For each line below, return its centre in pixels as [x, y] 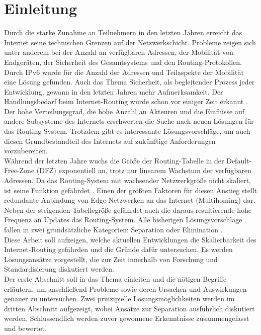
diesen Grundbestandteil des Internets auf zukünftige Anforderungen [110, 141]
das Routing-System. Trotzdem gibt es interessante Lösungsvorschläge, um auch [127, 131]
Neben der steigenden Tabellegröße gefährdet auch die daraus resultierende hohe [128, 210]
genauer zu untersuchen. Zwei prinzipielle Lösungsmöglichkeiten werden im [119, 299]
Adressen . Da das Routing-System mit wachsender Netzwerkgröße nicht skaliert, [128, 180]
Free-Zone [19, 170]
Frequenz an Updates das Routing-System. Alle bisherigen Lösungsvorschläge [123, 220]
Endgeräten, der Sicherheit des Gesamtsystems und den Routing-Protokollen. [123, 62]
